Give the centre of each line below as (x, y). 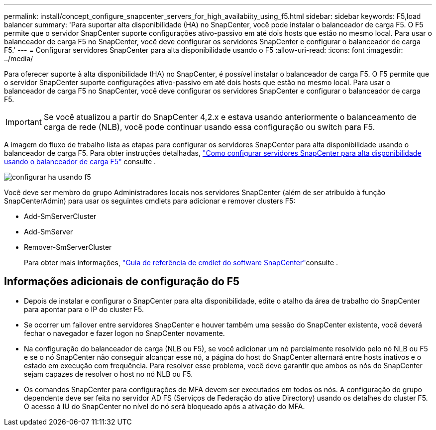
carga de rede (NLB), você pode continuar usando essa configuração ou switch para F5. (209, 127)
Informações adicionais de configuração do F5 (122, 282)
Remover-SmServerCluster (68, 247)
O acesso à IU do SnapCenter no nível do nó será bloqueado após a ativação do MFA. (164, 406)
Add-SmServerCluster (60, 216)
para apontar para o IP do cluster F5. (84, 309)
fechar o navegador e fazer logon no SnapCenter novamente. (124, 333)
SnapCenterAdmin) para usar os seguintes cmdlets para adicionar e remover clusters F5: (150, 201)
